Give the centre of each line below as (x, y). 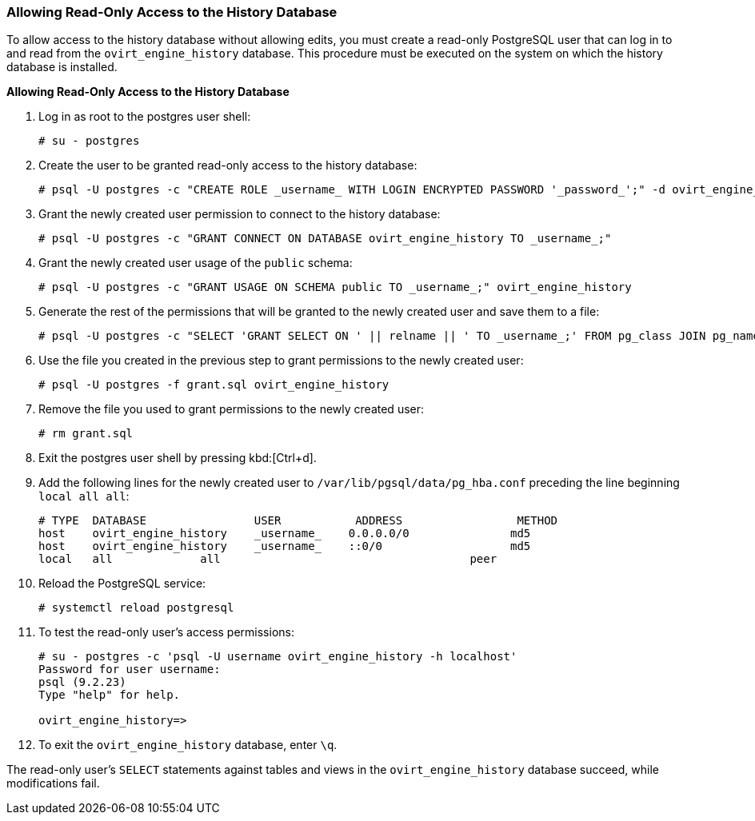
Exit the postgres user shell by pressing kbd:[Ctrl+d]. (178, 458)
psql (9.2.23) (82, 682)
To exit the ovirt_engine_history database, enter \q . (188, 745)
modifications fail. (53, 783)
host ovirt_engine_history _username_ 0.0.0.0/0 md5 (285, 534)
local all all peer (268, 559)
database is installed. (62, 67)
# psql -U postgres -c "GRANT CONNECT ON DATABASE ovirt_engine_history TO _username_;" (325, 239)
